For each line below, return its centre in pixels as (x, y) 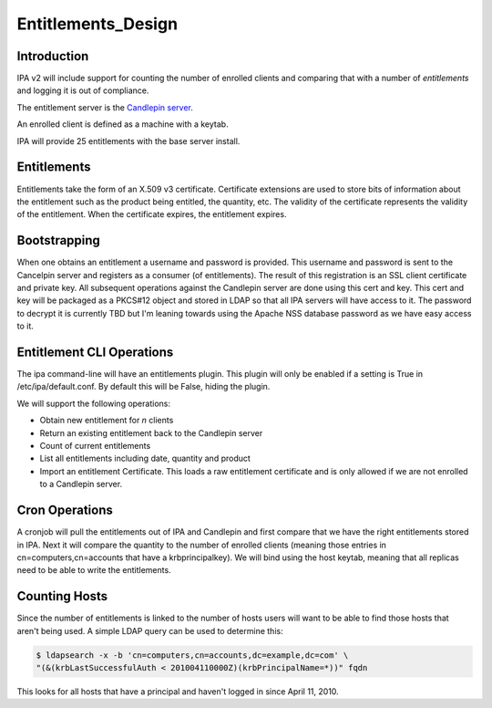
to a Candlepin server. (81, 484)
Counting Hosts (62, 596)
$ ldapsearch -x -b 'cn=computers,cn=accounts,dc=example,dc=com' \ (192, 655)
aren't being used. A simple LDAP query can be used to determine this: (150, 630)
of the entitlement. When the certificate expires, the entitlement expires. (152, 214)
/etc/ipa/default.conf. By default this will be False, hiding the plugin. (143, 387)
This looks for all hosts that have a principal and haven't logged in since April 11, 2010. (178, 691)
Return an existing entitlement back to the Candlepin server (151, 432)
